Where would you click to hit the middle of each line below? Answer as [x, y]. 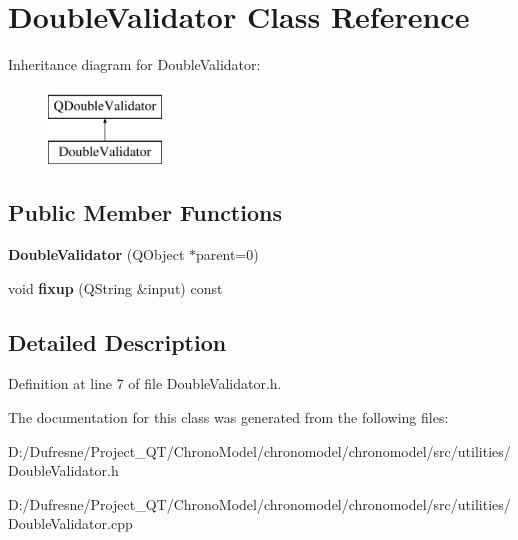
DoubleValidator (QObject [96, 254]
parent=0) [227, 254]
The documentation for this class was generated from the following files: [228, 417]
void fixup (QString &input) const [115, 287]
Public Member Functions [145, 212]
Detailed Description [117, 341]
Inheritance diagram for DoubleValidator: [134, 64]
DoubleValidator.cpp [70, 523]
